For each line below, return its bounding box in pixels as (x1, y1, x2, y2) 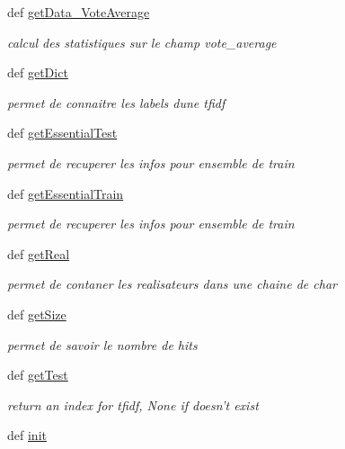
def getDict (7, 63, 68, 82)
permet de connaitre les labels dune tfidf (7, 93, 226, 112)
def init (7, 426, 47, 445)
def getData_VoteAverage (7, 3, 150, 21)
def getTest (7, 365, 68, 384)
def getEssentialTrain (7, 184, 124, 202)
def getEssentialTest (7, 123, 118, 142)
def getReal (7, 244, 70, 263)
